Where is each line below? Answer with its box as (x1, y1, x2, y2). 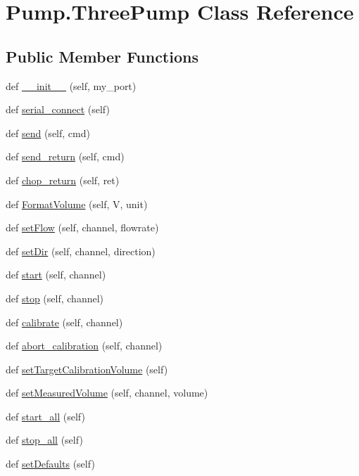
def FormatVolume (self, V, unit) (6, 196, 148, 211)
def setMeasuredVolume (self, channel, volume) (6, 385, 208, 400)
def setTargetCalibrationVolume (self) (6, 361, 168, 376)
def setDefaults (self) (6, 456, 95, 471)
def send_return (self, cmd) (6, 149, 125, 164)
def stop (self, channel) (6, 290, 104, 305)
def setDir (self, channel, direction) (6, 243, 156, 258)
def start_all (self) (6, 409, 85, 423)
